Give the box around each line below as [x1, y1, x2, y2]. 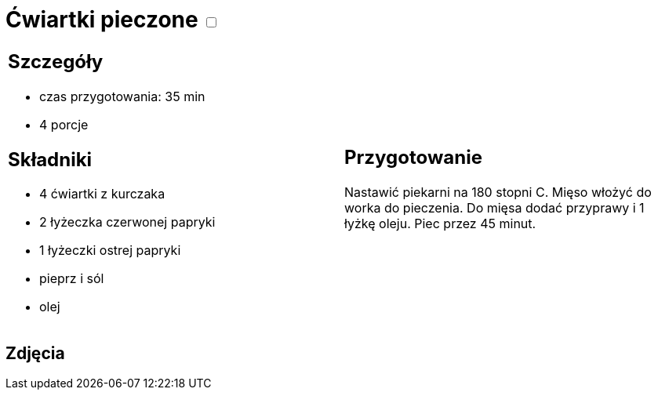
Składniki [8, 147, 93, 171]
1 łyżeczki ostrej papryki [39, 242, 181, 259]
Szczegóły [8, 49, 104, 73]
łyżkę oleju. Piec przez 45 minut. [344, 216, 536, 232]
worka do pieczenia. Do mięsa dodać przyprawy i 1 [344, 200, 645, 216]
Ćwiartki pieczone [5, 6, 198, 33]
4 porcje [39, 116, 89, 133]
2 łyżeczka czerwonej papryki [39, 214, 216, 231]
